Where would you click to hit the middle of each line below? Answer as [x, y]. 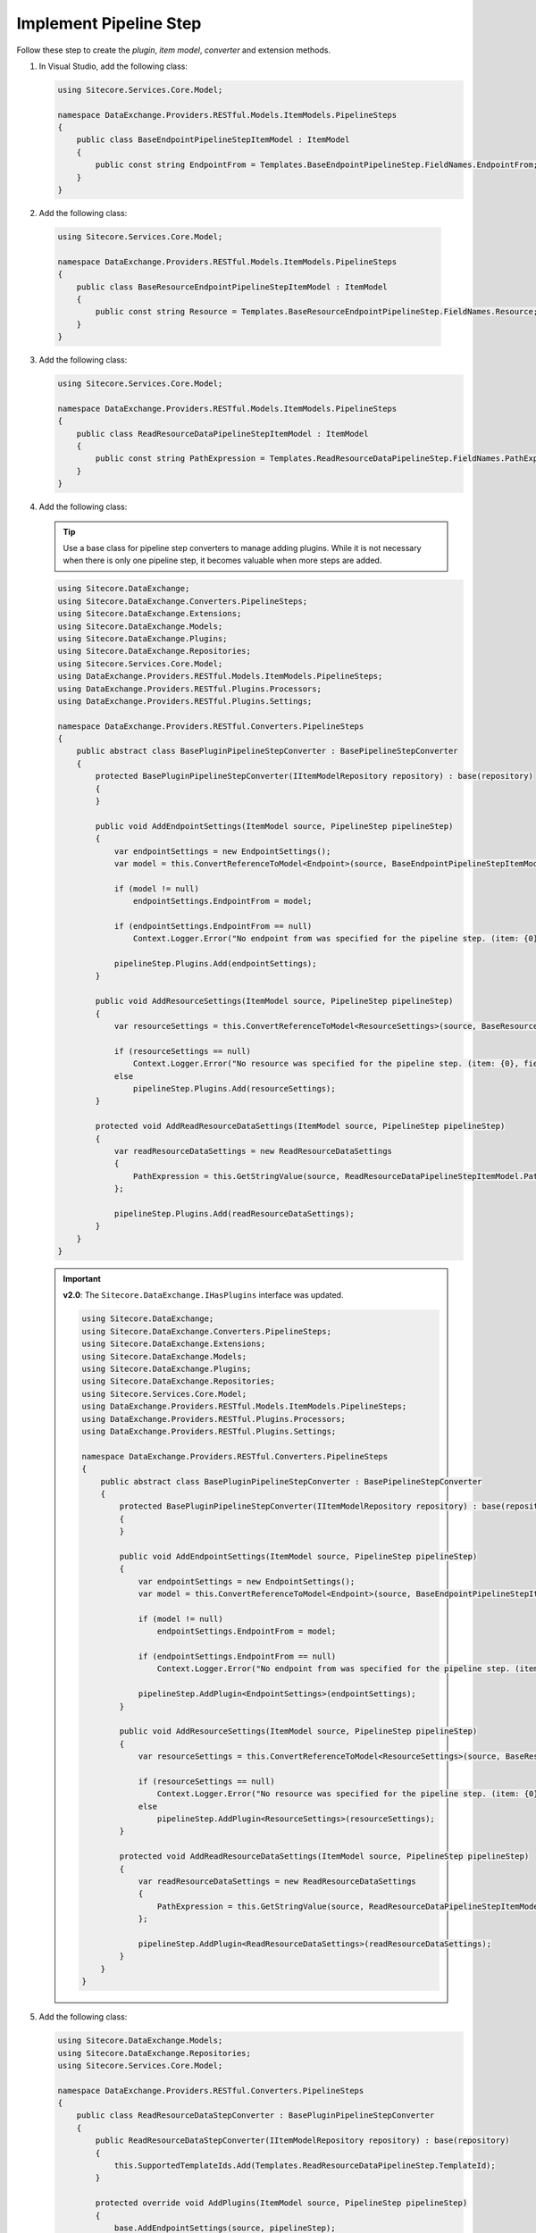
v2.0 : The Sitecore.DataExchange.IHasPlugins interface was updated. [203, 1295]
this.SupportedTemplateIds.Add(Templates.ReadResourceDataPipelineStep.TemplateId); [305, 2166]
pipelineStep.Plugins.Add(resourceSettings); [234, 1088]
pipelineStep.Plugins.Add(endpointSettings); [215, 964]
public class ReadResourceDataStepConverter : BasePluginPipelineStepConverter [255, 2116]
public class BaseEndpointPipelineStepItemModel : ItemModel [213, 140]
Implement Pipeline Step [109, 23]
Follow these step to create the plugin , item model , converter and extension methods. [173, 50]
